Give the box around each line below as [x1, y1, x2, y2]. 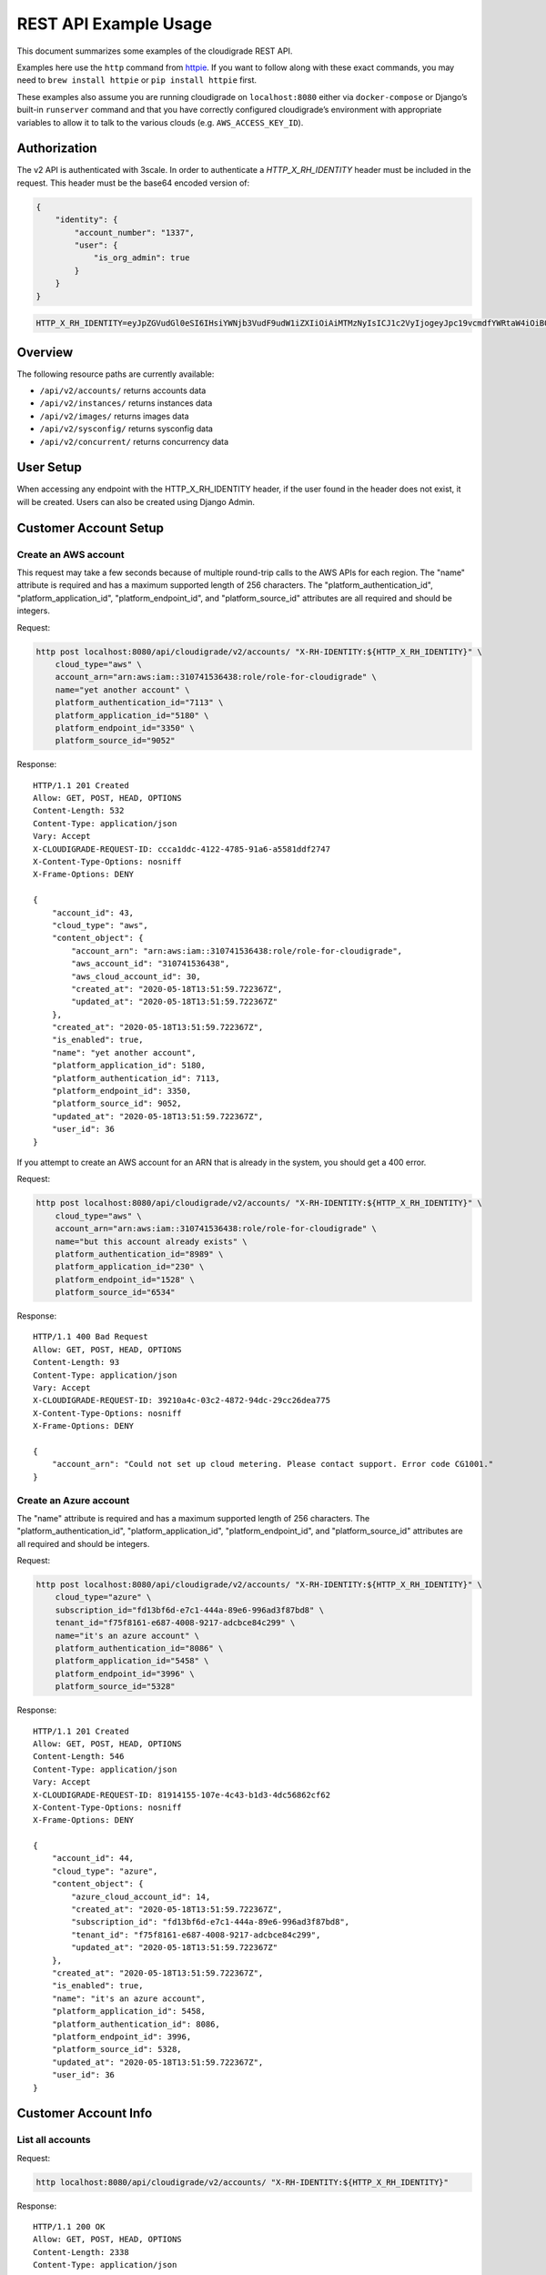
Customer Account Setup [16, 520, 164, 536]
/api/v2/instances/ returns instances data [39, 398, 213, 409]
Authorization [16, 141, 97, 157]
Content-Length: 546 [33, 1752, 125, 1762]
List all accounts [16, 2134, 91, 2147]
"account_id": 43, [51, 907, 135, 918]
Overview [16, 344, 74, 359]
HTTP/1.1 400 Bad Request [33, 1331, 149, 1342]
